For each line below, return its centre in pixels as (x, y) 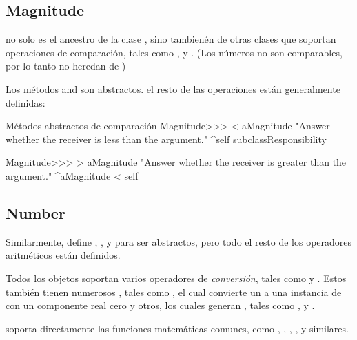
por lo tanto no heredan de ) (66, 66)
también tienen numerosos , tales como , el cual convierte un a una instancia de (174, 291)
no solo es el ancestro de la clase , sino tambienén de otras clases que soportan (171, 39)
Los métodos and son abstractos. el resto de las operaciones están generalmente (173, 88)
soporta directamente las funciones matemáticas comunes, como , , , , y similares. (177, 328)
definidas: (25, 102)
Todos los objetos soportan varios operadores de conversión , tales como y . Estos (176, 278)
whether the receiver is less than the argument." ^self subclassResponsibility (166, 139)
